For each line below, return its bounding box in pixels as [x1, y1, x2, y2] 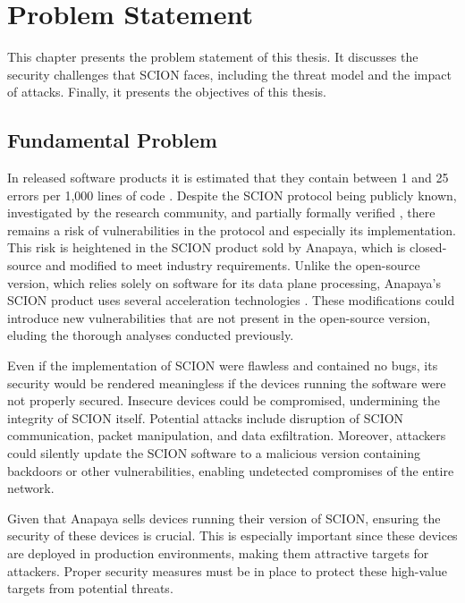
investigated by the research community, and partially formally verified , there [7, 203, 435, 222]
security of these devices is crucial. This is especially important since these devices [7, 526, 458, 545]
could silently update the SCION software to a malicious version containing [7, 444, 420, 463]
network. [7, 479, 55, 497]
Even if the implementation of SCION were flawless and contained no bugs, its [7, 356, 438, 375]
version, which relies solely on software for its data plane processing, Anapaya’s [7, 273, 441, 292]
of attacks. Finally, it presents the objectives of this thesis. [7, 82, 326, 101]
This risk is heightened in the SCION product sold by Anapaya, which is [7, 238, 406, 257]
